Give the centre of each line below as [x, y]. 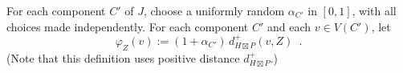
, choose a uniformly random [214, 10]
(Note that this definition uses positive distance [123, 57]
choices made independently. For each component [128, 26]
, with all [374, 10]
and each [289, 26]
